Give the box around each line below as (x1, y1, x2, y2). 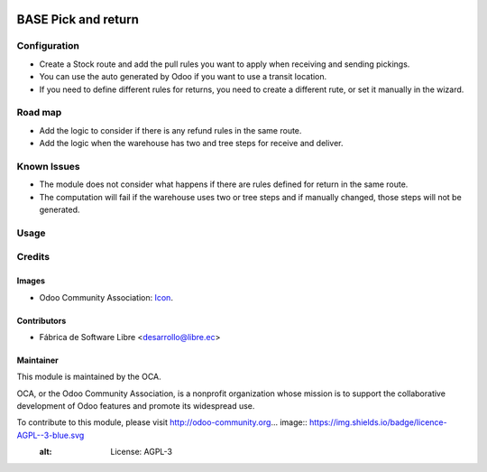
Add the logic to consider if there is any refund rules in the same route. (39, 125, 302, 135)
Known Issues (16, 160, 80, 172)
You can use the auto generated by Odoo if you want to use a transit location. (39, 71, 327, 82)
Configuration (16, 40, 80, 52)
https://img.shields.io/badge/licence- (308, 417, 447, 428)
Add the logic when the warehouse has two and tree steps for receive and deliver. (39, 138, 344, 149)
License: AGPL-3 (110, 447, 173, 458)
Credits (16, 251, 50, 264)
